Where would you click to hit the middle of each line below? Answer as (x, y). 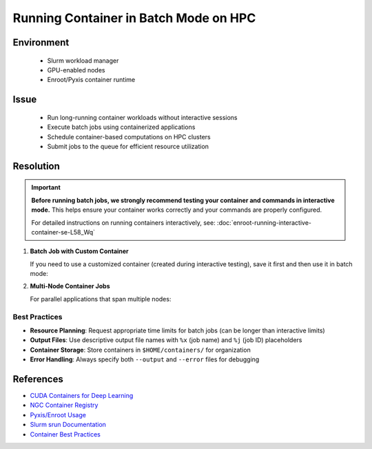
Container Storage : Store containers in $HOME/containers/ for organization (140, 350)
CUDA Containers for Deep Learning (82, 396)
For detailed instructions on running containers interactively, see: (124, 222)
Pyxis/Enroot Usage (58, 415)
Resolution (36, 166)
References (38, 379)
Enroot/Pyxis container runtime (91, 80)
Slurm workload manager (83, 60)
